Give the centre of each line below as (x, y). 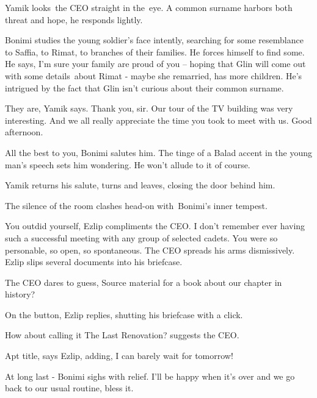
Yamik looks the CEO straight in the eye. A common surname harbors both (149, 7)
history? (20, 294)
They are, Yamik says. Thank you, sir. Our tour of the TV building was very (149, 108)
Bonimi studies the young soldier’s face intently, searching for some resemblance (154, 40)
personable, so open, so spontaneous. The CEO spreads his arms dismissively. (150, 250)
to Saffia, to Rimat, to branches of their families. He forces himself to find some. (155, 52)
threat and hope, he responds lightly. (74, 19)
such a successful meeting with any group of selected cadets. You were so (141, 237)
